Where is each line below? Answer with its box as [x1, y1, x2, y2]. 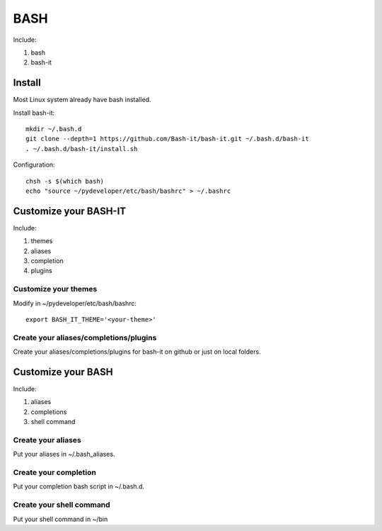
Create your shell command [13, 500, 110, 510]
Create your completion [13, 468, 97, 478]
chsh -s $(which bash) [25, 177, 105, 185]
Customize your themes [13, 284, 98, 294]
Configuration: [13, 160, 56, 169]
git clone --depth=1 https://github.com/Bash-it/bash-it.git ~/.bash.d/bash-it [25, 135, 309, 143]
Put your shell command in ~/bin [13, 515, 108, 523]
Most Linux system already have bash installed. [13, 96, 151, 104]
